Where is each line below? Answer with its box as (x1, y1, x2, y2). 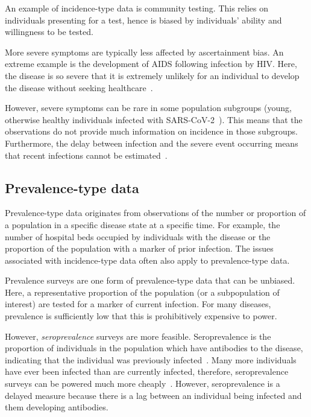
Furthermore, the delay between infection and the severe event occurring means (5, 136, 298, 149)
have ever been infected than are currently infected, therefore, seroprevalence (5, 365, 289, 378)
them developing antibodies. (5, 401, 108, 413)
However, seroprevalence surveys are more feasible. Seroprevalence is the (5, 329, 271, 342)
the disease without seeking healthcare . (5, 81, 153, 94)
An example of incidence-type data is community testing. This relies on (5, 2, 269, 14)
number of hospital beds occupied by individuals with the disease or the (5, 230, 271, 243)
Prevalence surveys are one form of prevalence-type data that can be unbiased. (5, 274, 295, 287)
